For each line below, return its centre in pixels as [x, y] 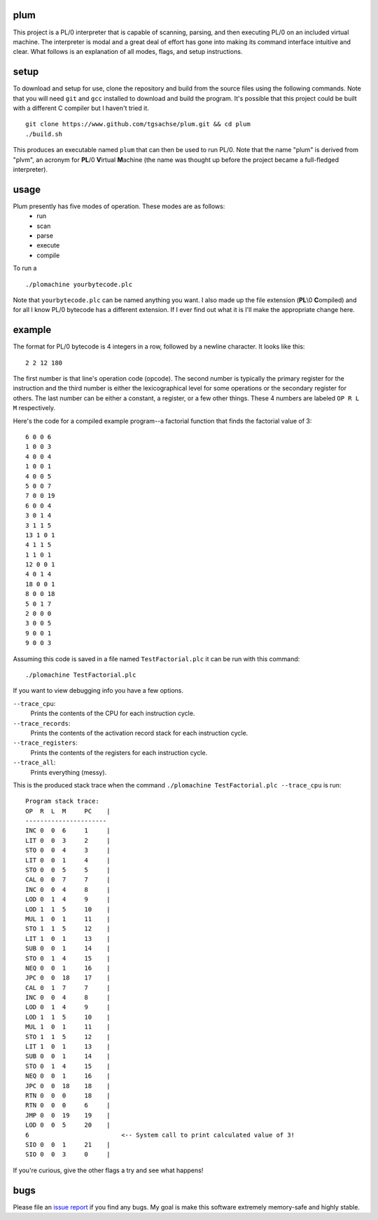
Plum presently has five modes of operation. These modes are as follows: [119, 206]
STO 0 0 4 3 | [68, 850]
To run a [25, 268]
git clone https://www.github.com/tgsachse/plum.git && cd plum [138, 124]
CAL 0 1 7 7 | [68, 988]
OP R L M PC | [68, 811]
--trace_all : [34, 762]
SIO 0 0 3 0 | [68, 1154]
